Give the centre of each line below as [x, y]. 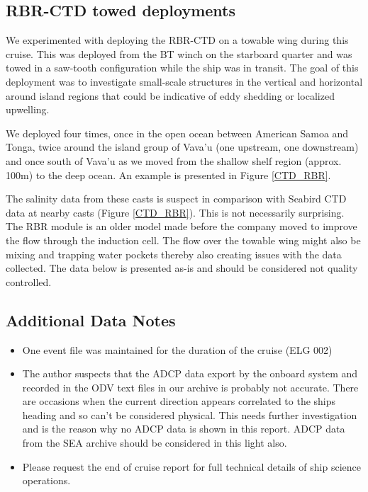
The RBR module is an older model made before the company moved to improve [182, 226]
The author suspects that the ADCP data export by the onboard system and [190, 373]
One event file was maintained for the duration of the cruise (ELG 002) [177, 349]
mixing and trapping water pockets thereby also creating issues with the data [174, 254]
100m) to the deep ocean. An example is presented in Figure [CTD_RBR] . [168, 175]
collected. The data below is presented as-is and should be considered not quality [182, 268]
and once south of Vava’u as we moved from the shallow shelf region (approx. [174, 160]
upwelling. [28, 109]
